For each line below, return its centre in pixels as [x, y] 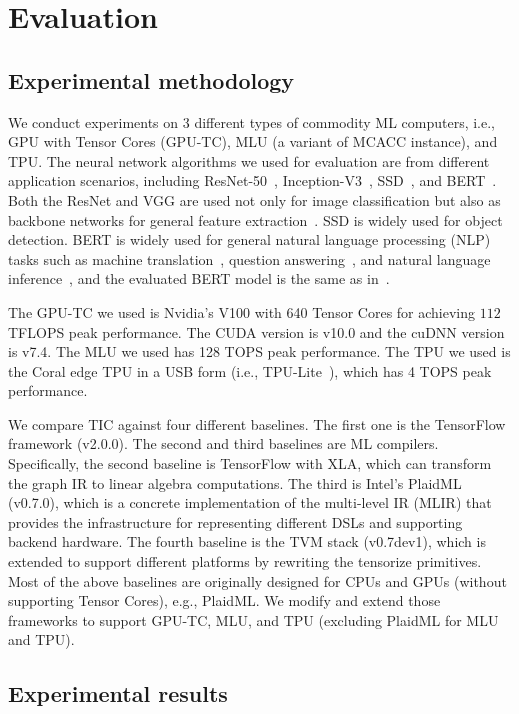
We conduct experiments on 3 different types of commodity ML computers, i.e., [252, 121]
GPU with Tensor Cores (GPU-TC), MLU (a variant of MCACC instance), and [253, 141]
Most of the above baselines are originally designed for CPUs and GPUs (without [257, 580]
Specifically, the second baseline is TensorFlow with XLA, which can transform [250, 463]
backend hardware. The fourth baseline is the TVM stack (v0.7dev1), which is [247, 541]
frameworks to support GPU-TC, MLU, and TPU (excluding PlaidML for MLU [253, 619]
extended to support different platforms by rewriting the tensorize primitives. [245, 561]
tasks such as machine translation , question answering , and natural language [249, 258]
